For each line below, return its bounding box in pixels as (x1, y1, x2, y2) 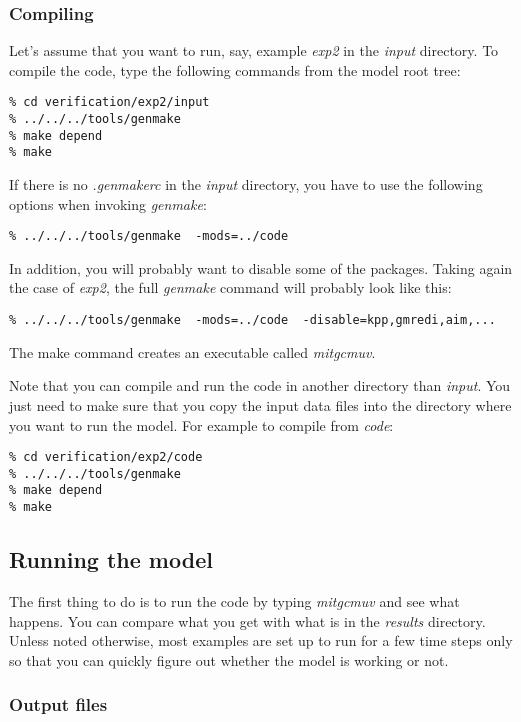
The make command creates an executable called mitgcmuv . (9, 341, 376, 362)
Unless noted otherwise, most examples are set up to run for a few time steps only (9, 630, 513, 651)
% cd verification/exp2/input (9, 95, 210, 110)
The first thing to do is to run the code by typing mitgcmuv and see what (9, 590, 460, 611)
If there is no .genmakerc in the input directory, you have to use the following (9, 174, 483, 195)
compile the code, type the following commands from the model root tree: (9, 59, 461, 80)
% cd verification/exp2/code (9, 450, 203, 465)
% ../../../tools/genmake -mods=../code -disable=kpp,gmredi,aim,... (9, 313, 496, 328)
